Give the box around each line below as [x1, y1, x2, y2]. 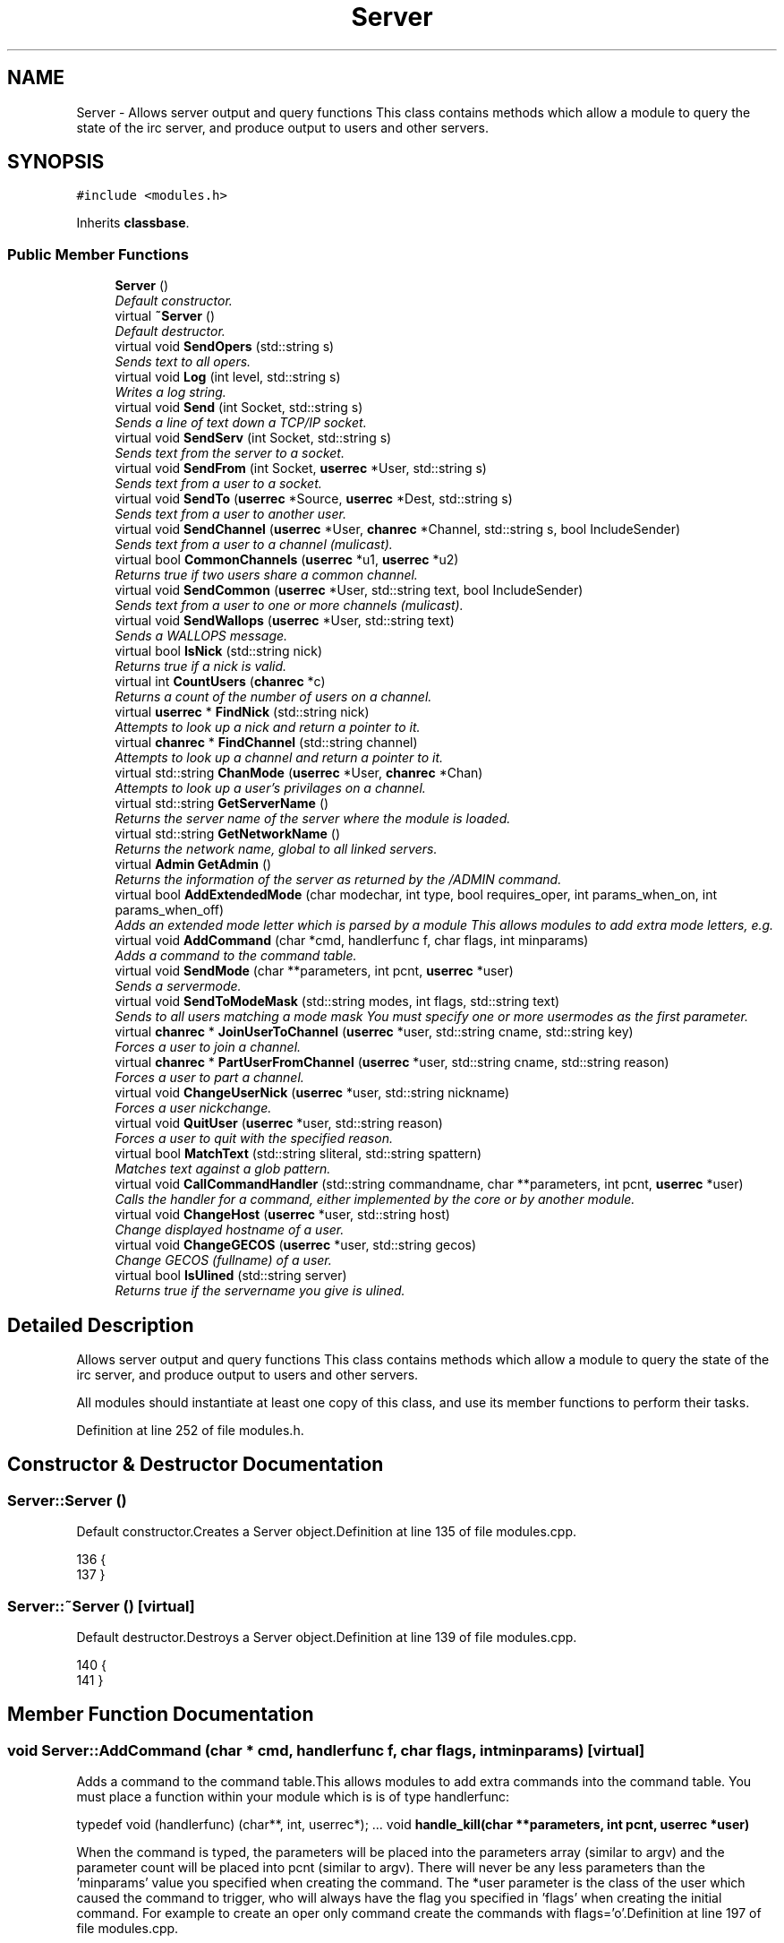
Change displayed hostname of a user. [115, 1222, 345, 1238]
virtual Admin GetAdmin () [115, 856, 272, 873]
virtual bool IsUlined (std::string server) [115, 1268, 347, 1284]
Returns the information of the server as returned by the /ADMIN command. [115, 872, 562, 888]
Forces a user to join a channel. [115, 1039, 302, 1055]
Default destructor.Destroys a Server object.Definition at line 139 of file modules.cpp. [76, 1629, 577, 1645]
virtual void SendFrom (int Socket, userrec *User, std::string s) [115, 460, 487, 477]
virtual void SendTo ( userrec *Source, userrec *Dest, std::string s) [115, 491, 513, 507]
